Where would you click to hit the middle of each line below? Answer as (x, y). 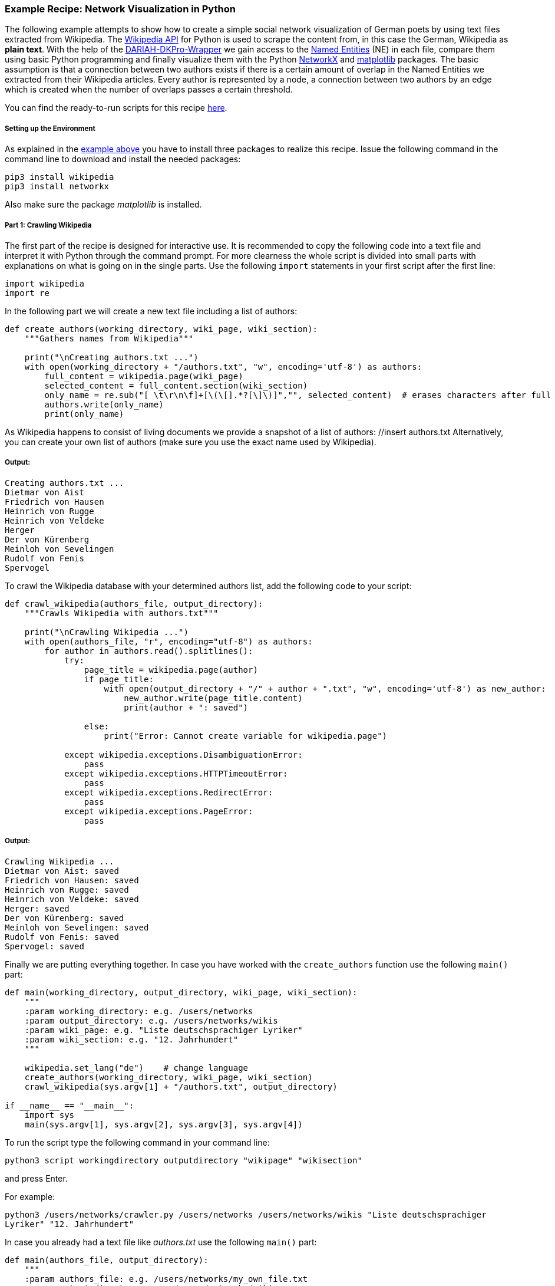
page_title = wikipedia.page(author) (171, 670)
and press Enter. (36, 1178)
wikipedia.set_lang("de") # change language (136, 1068)
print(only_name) (84, 414)
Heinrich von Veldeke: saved (72, 899)
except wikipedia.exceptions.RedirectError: (169, 792)
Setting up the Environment (50, 128)
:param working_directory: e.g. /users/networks (139, 1011)
